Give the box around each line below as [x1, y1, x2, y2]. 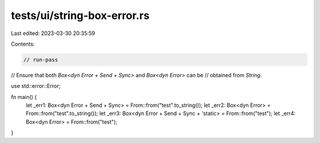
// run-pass [23, 56, 59, 63]
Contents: [11, 40, 35, 47]
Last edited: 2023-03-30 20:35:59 [11, 30, 95, 37]
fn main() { [11, 93, 37, 100]
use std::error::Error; [11, 82, 61, 90]
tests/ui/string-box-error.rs [11, 9, 150, 22]
